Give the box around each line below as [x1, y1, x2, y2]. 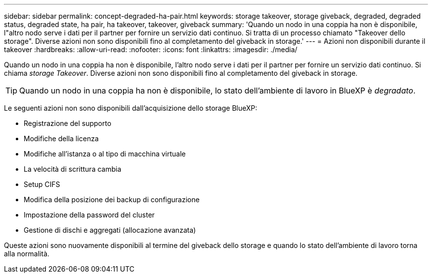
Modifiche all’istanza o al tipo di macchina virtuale [24, 150, 186, 158]
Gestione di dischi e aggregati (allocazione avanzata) [24, 226, 196, 234]
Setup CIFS [24, 180, 60, 188]
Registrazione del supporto [24, 119, 111, 127]
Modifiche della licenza [24, 134, 99, 143]
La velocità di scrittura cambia [24, 165, 121, 173]
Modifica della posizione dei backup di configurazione [24, 195, 200, 204]
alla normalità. [4, 249, 50, 258]
